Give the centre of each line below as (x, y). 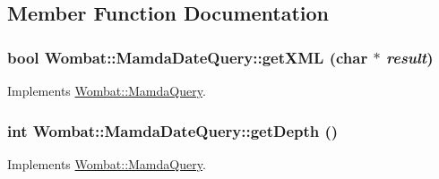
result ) (409, 57)
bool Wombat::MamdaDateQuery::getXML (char (188, 57)
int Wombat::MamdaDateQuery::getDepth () (173, 130)
